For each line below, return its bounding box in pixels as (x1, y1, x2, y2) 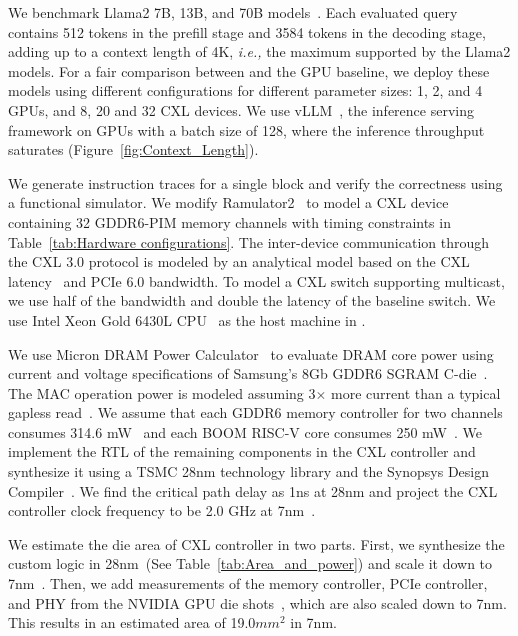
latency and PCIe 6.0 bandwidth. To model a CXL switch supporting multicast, (8, 270, 505, 291)
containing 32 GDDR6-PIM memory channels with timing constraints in (8, 211, 451, 232)
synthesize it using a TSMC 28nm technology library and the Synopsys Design (8, 461, 490, 482)
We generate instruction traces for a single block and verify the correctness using (8, 172, 503, 193)
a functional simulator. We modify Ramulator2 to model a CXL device (8, 192, 449, 213)
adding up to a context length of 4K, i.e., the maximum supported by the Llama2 (8, 41, 511, 62)
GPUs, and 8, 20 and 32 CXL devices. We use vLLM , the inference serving (8, 99, 474, 120)
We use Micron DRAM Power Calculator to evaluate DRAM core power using (8, 343, 494, 364)
